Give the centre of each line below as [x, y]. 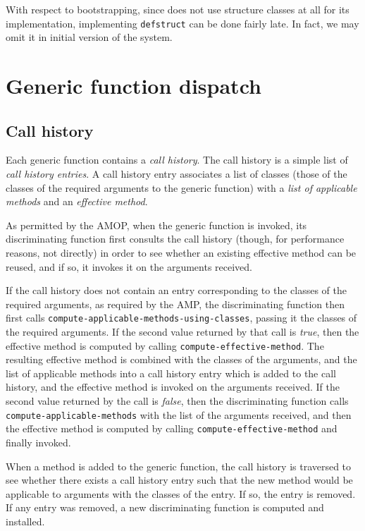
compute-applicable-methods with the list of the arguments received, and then [179, 414]
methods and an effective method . [77, 201]
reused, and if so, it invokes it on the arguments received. [129, 266]
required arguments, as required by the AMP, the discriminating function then [175, 304]
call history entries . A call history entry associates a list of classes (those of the [177, 174]
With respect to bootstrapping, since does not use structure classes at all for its [178, 9]
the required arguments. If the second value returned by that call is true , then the [182, 332]
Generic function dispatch [134, 86]
